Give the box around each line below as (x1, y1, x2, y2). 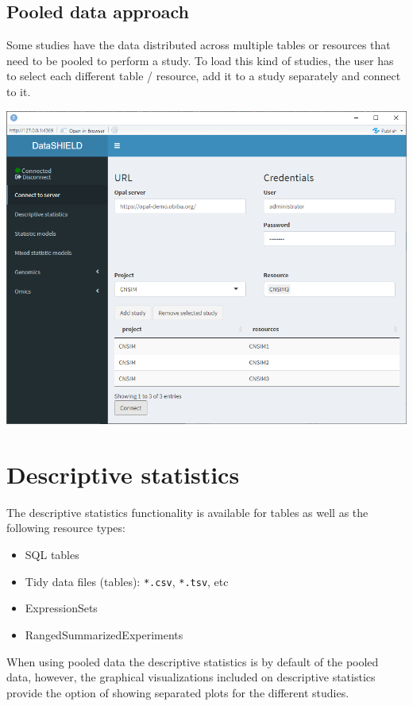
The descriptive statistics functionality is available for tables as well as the (6, 503, 369, 520)
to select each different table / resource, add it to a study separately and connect (6, 68, 401, 84)
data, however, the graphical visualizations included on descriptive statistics (6, 669, 376, 685)
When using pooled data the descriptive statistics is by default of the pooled (6, 653, 379, 669)
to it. (6, 83, 31, 99)
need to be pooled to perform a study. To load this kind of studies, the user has (6, 52, 394, 68)
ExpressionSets (25, 600, 98, 616)
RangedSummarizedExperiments (25, 626, 183, 642)
